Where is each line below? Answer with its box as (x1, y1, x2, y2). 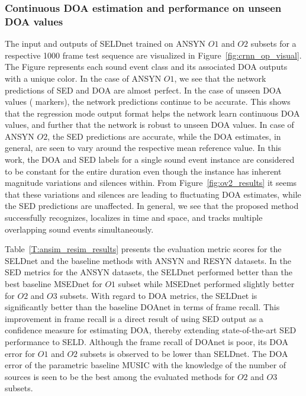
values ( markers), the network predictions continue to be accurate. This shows (5, 95, 291, 108)
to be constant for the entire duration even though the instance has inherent (5, 165, 282, 177)
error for (5, 347, 36, 359)
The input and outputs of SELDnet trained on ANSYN (5, 37, 206, 50)
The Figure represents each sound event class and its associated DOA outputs (5, 60, 288, 73)
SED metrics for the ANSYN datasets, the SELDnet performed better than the (5, 266, 292, 278)
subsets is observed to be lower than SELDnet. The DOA (80, 347, 288, 359)
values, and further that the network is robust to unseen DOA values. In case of (5, 118, 294, 131)
